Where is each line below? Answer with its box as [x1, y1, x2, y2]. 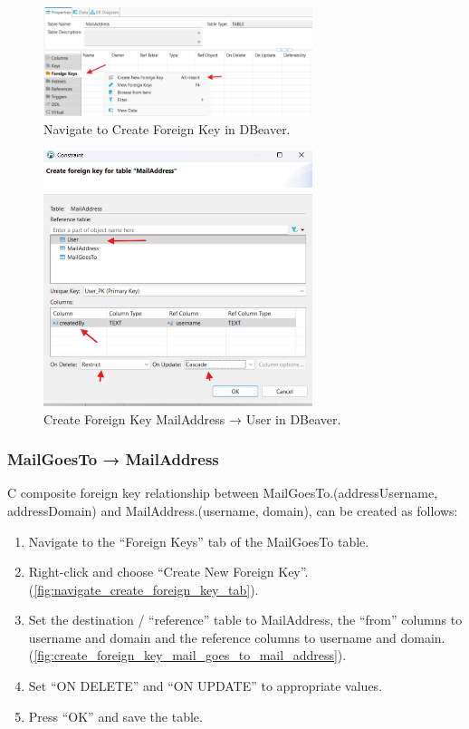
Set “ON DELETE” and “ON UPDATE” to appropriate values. [28, 676, 383, 695]
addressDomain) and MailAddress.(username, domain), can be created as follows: [7, 501, 458, 520]
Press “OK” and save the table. [28, 706, 203, 725]
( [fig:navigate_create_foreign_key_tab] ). [28, 579, 259, 598]
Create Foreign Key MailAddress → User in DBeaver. [43, 409, 341, 428]
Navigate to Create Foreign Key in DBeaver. [43, 119, 291, 138]
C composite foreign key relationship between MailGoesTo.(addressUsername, [7, 483, 438, 502]
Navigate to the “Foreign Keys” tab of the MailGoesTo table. [28, 531, 369, 550]
